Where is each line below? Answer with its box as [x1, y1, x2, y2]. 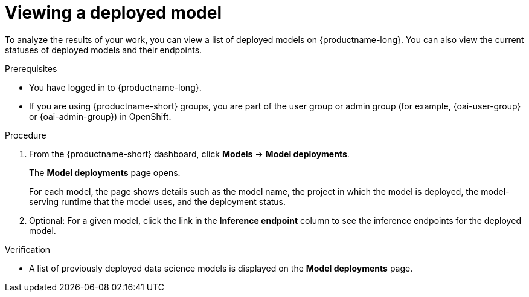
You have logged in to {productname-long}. [29, 82, 202, 93]
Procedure [5, 129, 46, 140]
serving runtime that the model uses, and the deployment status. [29, 196, 286, 207]
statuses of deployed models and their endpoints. [5, 44, 202, 55]
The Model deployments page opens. [29, 167, 181, 178]
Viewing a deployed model [5, 2, 222, 23]
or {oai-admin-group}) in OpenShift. [29, 111, 172, 122]
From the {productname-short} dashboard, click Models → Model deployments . [29, 148, 350, 159]
